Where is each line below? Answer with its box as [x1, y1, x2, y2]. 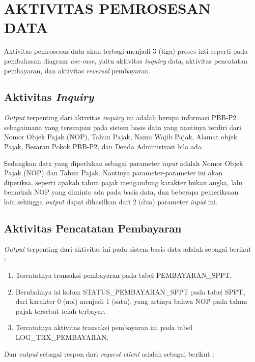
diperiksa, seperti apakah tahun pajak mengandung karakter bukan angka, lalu [4, 177, 242, 187]
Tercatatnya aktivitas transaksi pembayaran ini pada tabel [15, 322, 193, 332]
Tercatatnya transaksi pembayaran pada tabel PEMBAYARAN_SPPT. [15, 270, 232, 280]
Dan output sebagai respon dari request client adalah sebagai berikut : [4, 348, 214, 359]
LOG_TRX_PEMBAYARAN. [15, 332, 109, 342]
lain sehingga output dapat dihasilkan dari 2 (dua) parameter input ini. [4, 197, 218, 207]
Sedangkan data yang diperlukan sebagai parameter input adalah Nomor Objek [4, 158, 243, 168]
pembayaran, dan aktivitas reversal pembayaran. [4, 65, 150, 75]
